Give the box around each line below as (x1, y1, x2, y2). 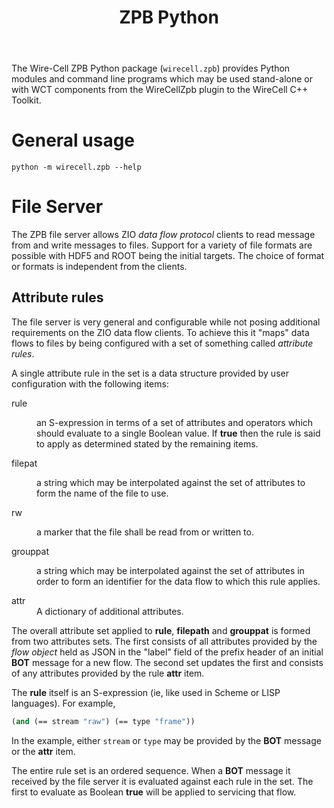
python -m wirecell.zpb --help (11, 162, 142, 173)
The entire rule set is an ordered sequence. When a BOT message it (11, 764, 291, 776)
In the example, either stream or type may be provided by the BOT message (11, 734, 322, 746)
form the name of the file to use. (36, 487, 169, 499)
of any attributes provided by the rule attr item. (11, 667, 205, 679)
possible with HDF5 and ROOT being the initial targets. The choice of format (11, 250, 325, 262)
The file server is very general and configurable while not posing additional (11, 316, 321, 328)
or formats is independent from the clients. (11, 261, 188, 273)
